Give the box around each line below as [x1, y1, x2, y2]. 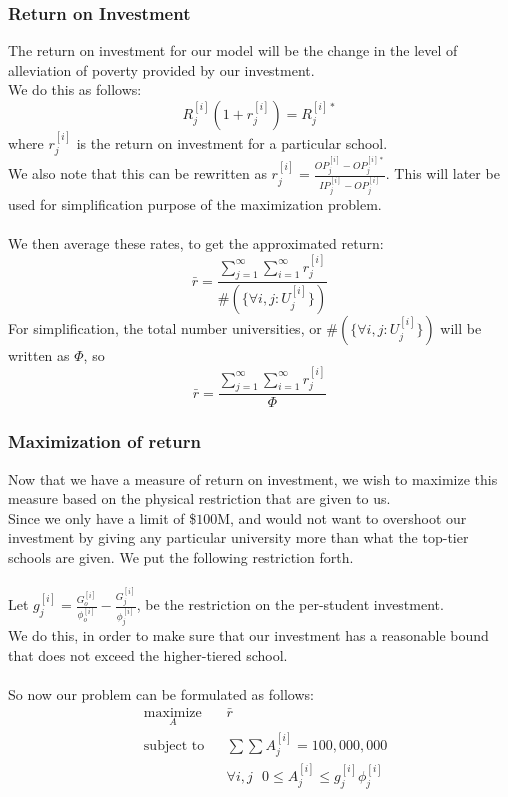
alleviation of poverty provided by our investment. [8, 59, 315, 80]
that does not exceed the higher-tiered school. [8, 644, 288, 665]
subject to [143, 738, 205, 753]
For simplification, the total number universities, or [8, 318, 322, 339]
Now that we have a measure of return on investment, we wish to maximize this [8, 468, 498, 489]
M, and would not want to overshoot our [217, 507, 467, 528]
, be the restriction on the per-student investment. [136, 594, 444, 615]
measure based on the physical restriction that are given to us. [8, 488, 391, 509]
